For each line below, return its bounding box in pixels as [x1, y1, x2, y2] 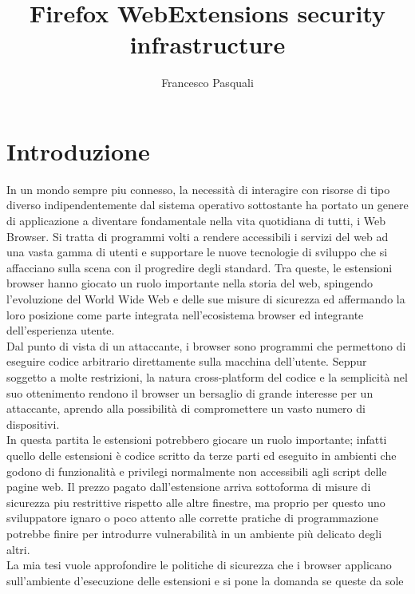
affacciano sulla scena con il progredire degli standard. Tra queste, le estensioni [6, 259, 393, 275]
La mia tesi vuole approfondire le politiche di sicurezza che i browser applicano [6, 556, 392, 573]
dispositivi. [6, 415, 60, 432]
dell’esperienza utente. [6, 322, 115, 339]
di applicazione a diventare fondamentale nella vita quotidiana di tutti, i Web [6, 212, 385, 229]
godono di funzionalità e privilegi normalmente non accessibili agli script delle [6, 462, 387, 479]
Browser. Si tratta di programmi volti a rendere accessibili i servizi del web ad [6, 228, 389, 244]
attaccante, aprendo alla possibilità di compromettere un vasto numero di [6, 400, 366, 417]
